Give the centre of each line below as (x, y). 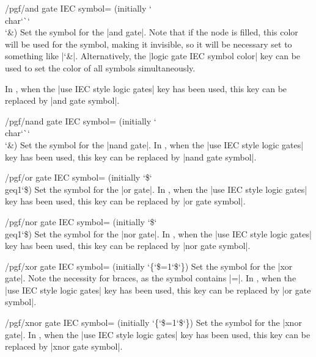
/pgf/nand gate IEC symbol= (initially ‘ (81, 121)
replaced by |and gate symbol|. (62, 100)
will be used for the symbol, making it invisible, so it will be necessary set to (149, 44)
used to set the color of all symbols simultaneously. (100, 67)
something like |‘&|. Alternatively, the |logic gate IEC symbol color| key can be (153, 56)
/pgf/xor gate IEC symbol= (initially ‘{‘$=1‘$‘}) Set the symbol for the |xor (149, 266)
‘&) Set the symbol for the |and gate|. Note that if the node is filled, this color (152, 32)
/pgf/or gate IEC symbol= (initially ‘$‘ (79, 177)
